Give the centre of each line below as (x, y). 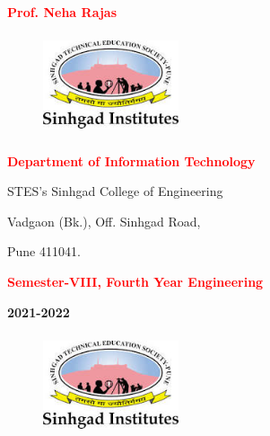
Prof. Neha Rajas (62, 12)
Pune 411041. (44, 251)
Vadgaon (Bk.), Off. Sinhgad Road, (104, 221)
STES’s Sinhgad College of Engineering (115, 191)
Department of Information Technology (131, 160)
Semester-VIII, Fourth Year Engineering (135, 281)
